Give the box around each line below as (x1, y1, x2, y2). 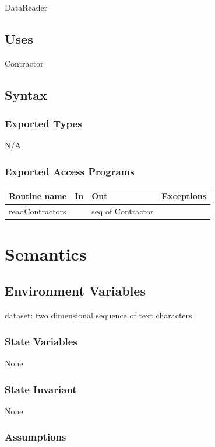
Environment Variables (5, 282, 146, 300)
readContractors (9, 205, 66, 217)
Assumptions (5, 429, 66, 444)
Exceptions (161, 189, 207, 202)
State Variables (5, 334, 77, 348)
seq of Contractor (91, 205, 154, 217)
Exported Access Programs (5, 164, 135, 178)
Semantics (5, 241, 87, 265)
